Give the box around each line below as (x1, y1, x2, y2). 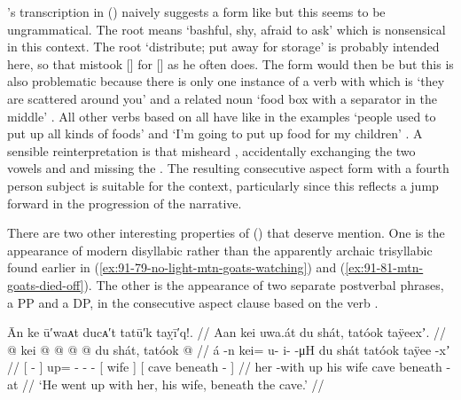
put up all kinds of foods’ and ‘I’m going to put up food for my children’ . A (7, 124, 423, 143)
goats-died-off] (7, 275, 84, 294)
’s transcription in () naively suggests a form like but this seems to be (7, 3, 386, 20)
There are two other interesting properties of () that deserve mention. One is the (7, 224, 445, 242)
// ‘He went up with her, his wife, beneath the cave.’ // (22, 374, 324, 393)
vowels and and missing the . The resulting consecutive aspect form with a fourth (7, 159, 449, 177)
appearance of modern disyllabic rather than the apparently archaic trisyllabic (7, 240, 433, 259)
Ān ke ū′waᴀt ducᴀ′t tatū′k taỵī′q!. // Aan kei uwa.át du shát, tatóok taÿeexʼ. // (7, 323, 446, 341)
